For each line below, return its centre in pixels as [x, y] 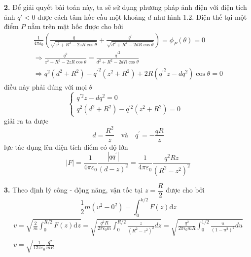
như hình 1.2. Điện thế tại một [200, 16]
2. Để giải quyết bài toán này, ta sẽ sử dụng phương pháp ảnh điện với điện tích [125, 7]
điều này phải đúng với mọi [46, 87]
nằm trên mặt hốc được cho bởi [75, 26]
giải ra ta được [26, 121]
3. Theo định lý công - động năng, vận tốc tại [73, 190]
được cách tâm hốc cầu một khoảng [91, 16]
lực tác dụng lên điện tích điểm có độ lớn [66, 146]
